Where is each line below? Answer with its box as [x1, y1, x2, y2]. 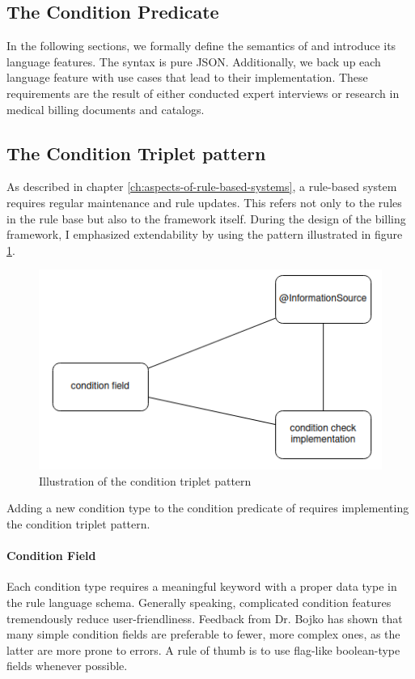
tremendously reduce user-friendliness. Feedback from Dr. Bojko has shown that [6, 609, 403, 626]
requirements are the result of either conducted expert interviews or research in [6, 84, 400, 101]
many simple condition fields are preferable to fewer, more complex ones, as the [6, 626, 400, 643]
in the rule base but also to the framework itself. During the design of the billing [6, 210, 406, 227]
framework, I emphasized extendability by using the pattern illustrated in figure [6, 226, 403, 243]
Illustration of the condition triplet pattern [39, 472, 252, 489]
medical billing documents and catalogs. [6, 100, 205, 117]
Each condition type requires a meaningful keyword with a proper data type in [6, 578, 397, 595]
